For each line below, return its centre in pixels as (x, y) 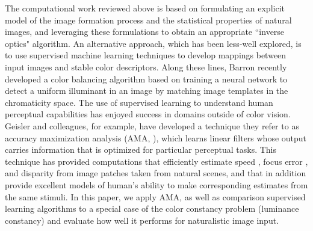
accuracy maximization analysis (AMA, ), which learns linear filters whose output (156, 137)
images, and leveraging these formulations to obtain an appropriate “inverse (145, 32)
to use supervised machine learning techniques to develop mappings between (146, 55)
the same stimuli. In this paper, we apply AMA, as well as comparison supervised (155, 196)
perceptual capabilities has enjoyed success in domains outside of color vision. (148, 114)
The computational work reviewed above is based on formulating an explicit (145, 8)
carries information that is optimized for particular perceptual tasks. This (141, 149)
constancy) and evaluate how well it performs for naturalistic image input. (142, 220)
